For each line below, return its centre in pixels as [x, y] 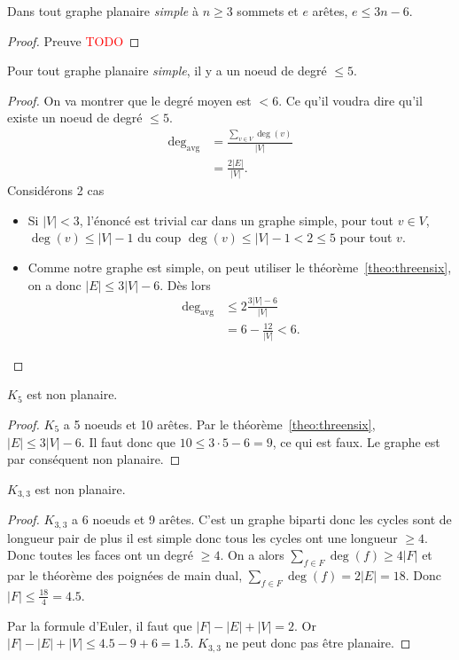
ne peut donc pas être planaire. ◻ [318, 643]
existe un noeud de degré [75, 118]
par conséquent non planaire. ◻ [94, 459]
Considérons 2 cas [56, 190]
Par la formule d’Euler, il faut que [100, 625]
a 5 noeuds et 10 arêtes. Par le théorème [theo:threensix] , [219, 424]
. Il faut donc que [128, 441]
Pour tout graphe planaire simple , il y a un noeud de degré [167, 71]
